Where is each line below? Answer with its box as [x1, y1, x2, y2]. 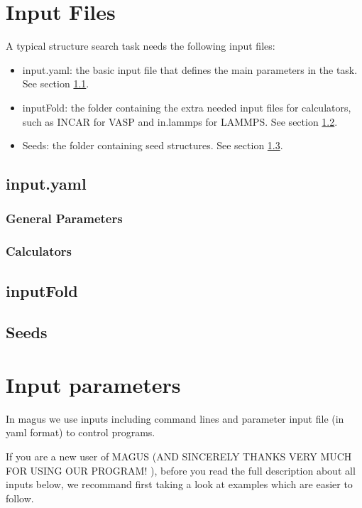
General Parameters [6, 210, 123, 227]
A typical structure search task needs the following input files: [6, 38, 275, 53]
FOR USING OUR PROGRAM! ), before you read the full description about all [6, 463, 356, 477]
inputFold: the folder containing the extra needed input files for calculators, [22, 99, 351, 114]
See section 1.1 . [22, 76, 89, 91]
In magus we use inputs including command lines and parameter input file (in [6, 411, 344, 426]
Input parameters [6, 369, 181, 399]
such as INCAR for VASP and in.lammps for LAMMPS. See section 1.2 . [22, 114, 338, 129]
